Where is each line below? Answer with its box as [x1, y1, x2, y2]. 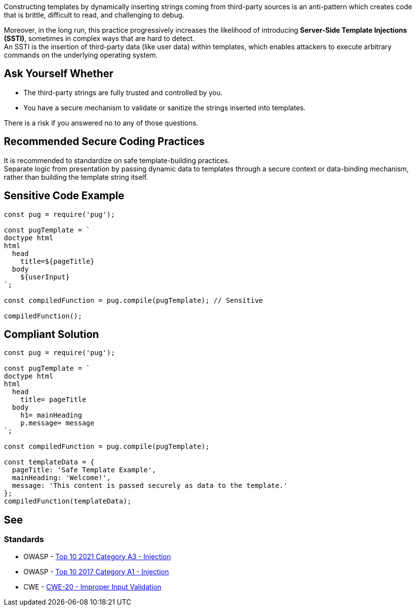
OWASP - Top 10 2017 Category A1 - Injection [23, 567, 169, 576]
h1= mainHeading [20, 411, 82, 420]
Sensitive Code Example [4, 189, 124, 202]
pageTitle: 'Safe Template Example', [12, 466, 156, 474]
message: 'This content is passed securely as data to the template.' [12, 482, 288, 490]
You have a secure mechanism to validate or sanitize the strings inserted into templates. [23, 103, 306, 112]
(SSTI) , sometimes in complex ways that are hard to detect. [4, 34, 195, 42]
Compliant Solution [4, 328, 99, 340]
